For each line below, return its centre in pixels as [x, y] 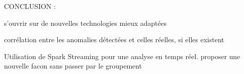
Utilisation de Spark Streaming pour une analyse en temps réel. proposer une [122, 56]
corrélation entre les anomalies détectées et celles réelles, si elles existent [114, 39]
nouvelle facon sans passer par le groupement [73, 66]
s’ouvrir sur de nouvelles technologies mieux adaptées [85, 23]
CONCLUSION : [30, 6]
